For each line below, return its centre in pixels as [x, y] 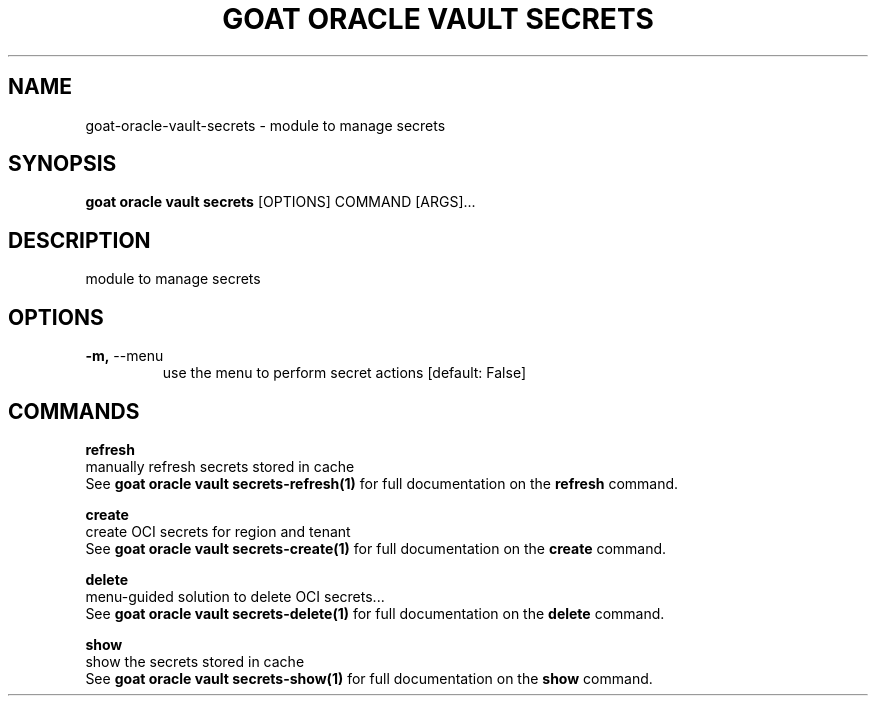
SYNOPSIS [62, 164]
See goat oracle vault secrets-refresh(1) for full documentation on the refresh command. [382, 483]
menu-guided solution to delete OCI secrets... [235, 596]
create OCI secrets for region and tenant [218, 531]
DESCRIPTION [79, 240]
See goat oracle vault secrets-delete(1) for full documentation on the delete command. [375, 613]
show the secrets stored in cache [195, 661]
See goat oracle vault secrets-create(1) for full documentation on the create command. [376, 548]
